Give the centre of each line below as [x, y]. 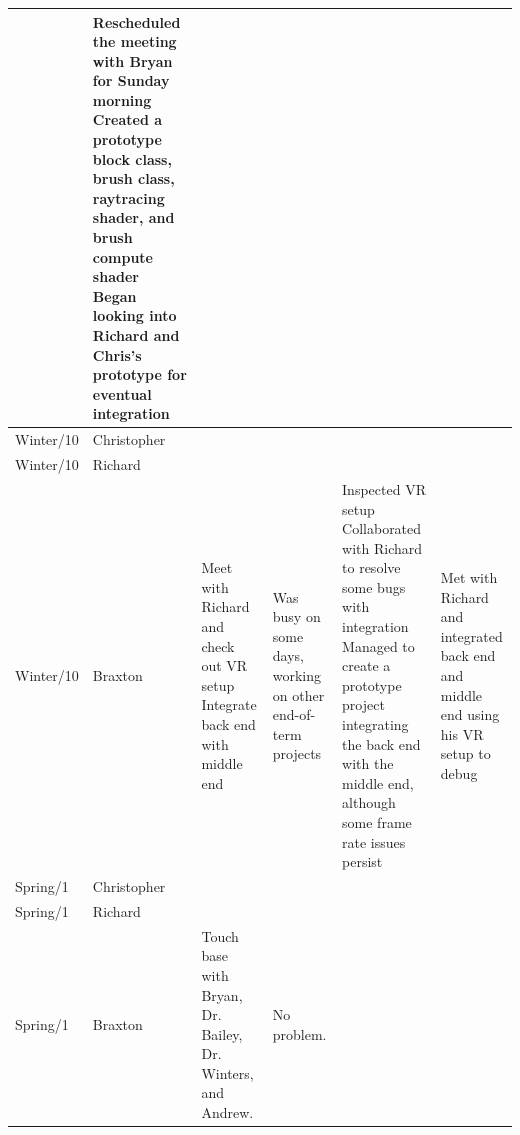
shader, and [133, 217]
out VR [224, 665]
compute [122, 256]
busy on [296, 616]
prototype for [139, 374]
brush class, [133, 178]
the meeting [134, 41]
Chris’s [117, 354]
